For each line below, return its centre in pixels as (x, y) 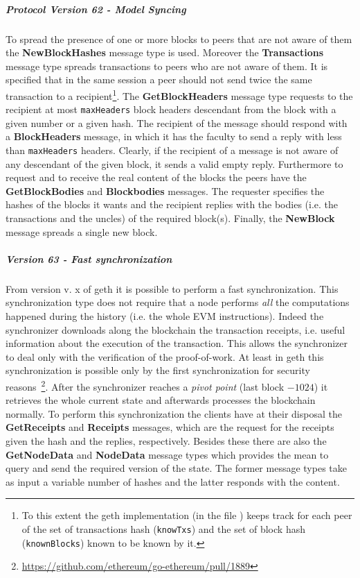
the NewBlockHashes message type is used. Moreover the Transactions (164, 52)
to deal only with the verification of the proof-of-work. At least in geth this (165, 356)
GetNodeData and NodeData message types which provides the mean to (167, 454)
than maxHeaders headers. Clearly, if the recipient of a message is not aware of (172, 150)
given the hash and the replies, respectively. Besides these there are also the (166, 441)
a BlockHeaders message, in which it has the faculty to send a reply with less (174, 136)
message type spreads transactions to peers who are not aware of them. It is (167, 66)
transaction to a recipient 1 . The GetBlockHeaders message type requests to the (179, 94)
